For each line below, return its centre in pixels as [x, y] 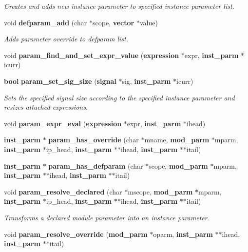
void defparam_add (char [46, 22]
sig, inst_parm [146, 81]
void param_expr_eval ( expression [63, 123]
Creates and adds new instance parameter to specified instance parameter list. [119, 6]
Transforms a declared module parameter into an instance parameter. [107, 217]
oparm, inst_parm [183, 234]
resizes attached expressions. [46, 107]
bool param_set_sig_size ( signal [60, 81]
